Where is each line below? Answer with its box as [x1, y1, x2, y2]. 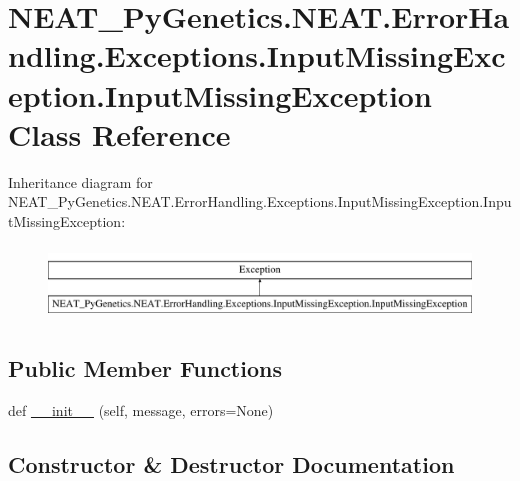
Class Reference [8, 113, 231, 154]
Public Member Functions [8, 352, 282, 383]
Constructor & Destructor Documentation [8, 448, 455, 479]
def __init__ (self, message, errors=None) [8, 399, 274, 420]
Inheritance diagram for [8, 171, 153, 192]
